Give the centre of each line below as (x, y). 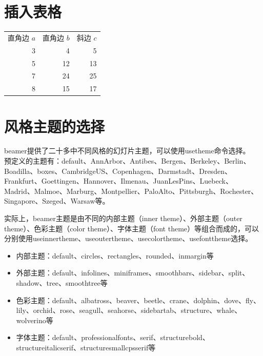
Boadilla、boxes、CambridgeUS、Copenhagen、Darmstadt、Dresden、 (118, 171)
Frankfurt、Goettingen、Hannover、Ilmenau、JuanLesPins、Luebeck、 (118, 181)
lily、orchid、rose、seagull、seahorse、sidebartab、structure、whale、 (129, 310)
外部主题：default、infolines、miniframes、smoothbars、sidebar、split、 (133, 273)
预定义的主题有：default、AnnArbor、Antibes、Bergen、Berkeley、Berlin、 (127, 161)
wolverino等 (35, 320)
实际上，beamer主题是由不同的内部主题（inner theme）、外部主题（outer (123, 218)
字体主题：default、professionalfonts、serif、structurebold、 (113, 337)
